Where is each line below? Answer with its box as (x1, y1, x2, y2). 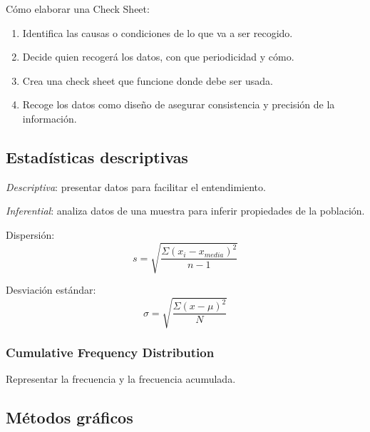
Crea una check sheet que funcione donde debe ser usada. (22, 73, 273, 88)
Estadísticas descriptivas (6, 145, 188, 168)
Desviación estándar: (6, 282, 96, 297)
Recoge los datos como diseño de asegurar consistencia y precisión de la (22, 97, 335, 112)
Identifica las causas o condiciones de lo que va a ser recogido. (22, 25, 293, 40)
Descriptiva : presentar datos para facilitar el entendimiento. (6, 179, 266, 194)
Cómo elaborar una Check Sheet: (6, 1, 150, 16)
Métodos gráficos (6, 406, 133, 428)
